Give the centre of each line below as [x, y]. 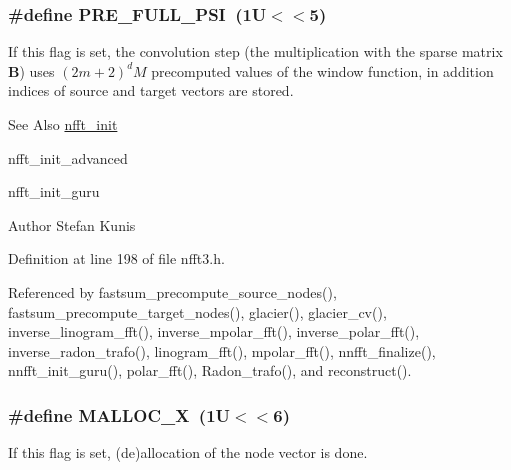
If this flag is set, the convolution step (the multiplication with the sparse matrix [255, 51]
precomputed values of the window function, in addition [322, 70]
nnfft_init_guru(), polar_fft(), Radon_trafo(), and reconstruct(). [210, 370]
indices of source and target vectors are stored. [151, 90]
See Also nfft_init [63, 124]
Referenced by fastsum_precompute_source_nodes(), [172, 291]
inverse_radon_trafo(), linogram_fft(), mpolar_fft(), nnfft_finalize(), [222, 350]
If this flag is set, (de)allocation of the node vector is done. [188, 452]
